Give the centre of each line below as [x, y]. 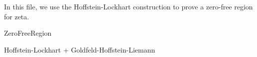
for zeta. [17, 16]
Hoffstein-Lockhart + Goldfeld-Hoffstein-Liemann [80, 49]
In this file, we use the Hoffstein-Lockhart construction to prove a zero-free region [128, 6]
